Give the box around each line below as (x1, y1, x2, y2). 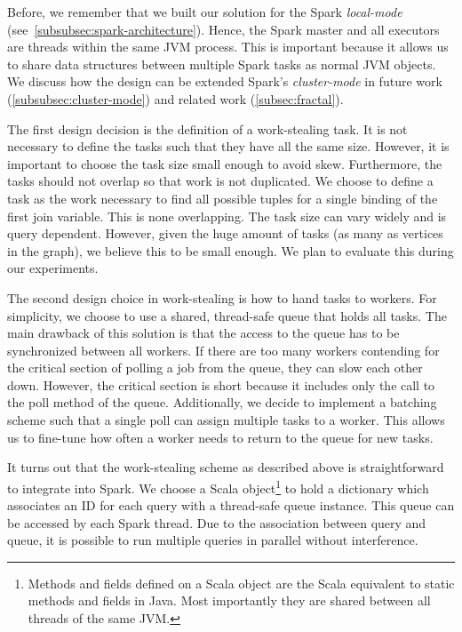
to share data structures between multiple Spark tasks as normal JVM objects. (7, 54, 436, 73)
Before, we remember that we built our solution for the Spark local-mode (7, 3, 402, 20)
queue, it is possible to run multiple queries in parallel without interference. (7, 531, 418, 549)
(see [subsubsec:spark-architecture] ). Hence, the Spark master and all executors (7, 20, 440, 38)
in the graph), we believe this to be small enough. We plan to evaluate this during (7, 241, 454, 260)
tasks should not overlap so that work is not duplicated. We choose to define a (7, 172, 434, 190)
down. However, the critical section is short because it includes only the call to (7, 375, 435, 394)
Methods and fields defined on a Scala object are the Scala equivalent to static (28, 573, 455, 592)
